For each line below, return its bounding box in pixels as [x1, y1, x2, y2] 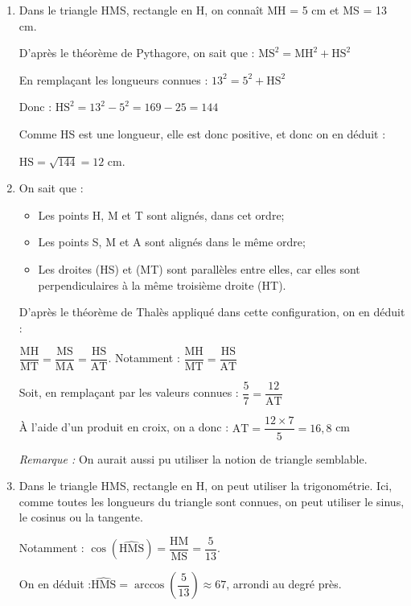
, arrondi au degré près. [226, 575, 342, 592]
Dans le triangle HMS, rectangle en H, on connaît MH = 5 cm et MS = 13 [18, 2, 388, 18]
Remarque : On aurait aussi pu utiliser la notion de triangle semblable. [18, 450, 368, 467]
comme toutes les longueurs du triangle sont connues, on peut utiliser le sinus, [18, 493, 405, 509]
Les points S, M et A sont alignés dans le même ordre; [38, 233, 306, 250]
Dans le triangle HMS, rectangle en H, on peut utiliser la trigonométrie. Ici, [18, 477, 393, 494]
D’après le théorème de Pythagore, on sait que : [18, 44, 255, 61]
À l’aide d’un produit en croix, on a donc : [18, 418, 229, 435]
